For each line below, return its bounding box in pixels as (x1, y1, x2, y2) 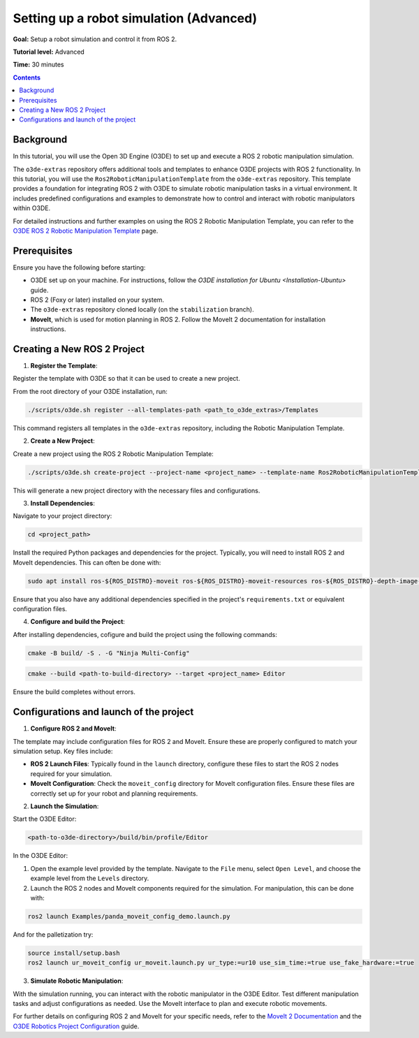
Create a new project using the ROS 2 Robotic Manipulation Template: (13, 449, 214, 458)
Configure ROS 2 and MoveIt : (30, 724, 117, 733)
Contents (13, 73, 41, 82)
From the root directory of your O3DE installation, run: (13, 387, 168, 395)
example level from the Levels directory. (30, 874, 149, 883)
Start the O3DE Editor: (13, 814, 77, 824)
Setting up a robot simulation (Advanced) (13, 10, 258, 26)
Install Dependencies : (30, 499, 96, 507)
